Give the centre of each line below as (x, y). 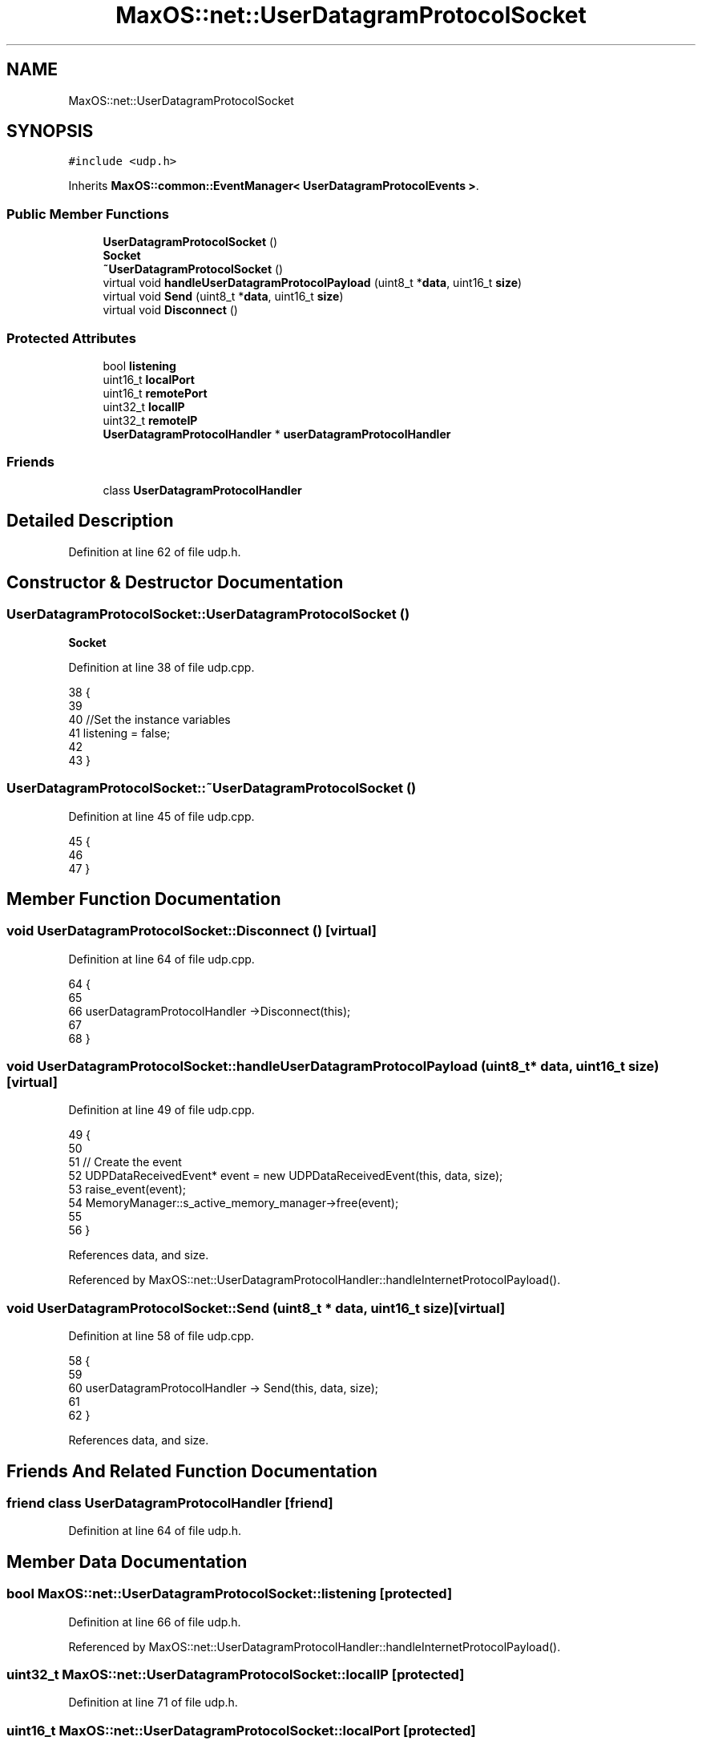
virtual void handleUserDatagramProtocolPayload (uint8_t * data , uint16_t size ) (313, 283)
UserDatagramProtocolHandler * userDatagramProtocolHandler (277, 434)
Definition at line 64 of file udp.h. (155, 1531)
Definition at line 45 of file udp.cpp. (161, 816)
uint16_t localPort (149, 379)
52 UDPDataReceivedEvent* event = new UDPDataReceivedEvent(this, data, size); (286, 1176)
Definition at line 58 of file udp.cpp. (161, 1336)
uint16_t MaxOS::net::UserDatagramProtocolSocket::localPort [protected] (241, 1730)
